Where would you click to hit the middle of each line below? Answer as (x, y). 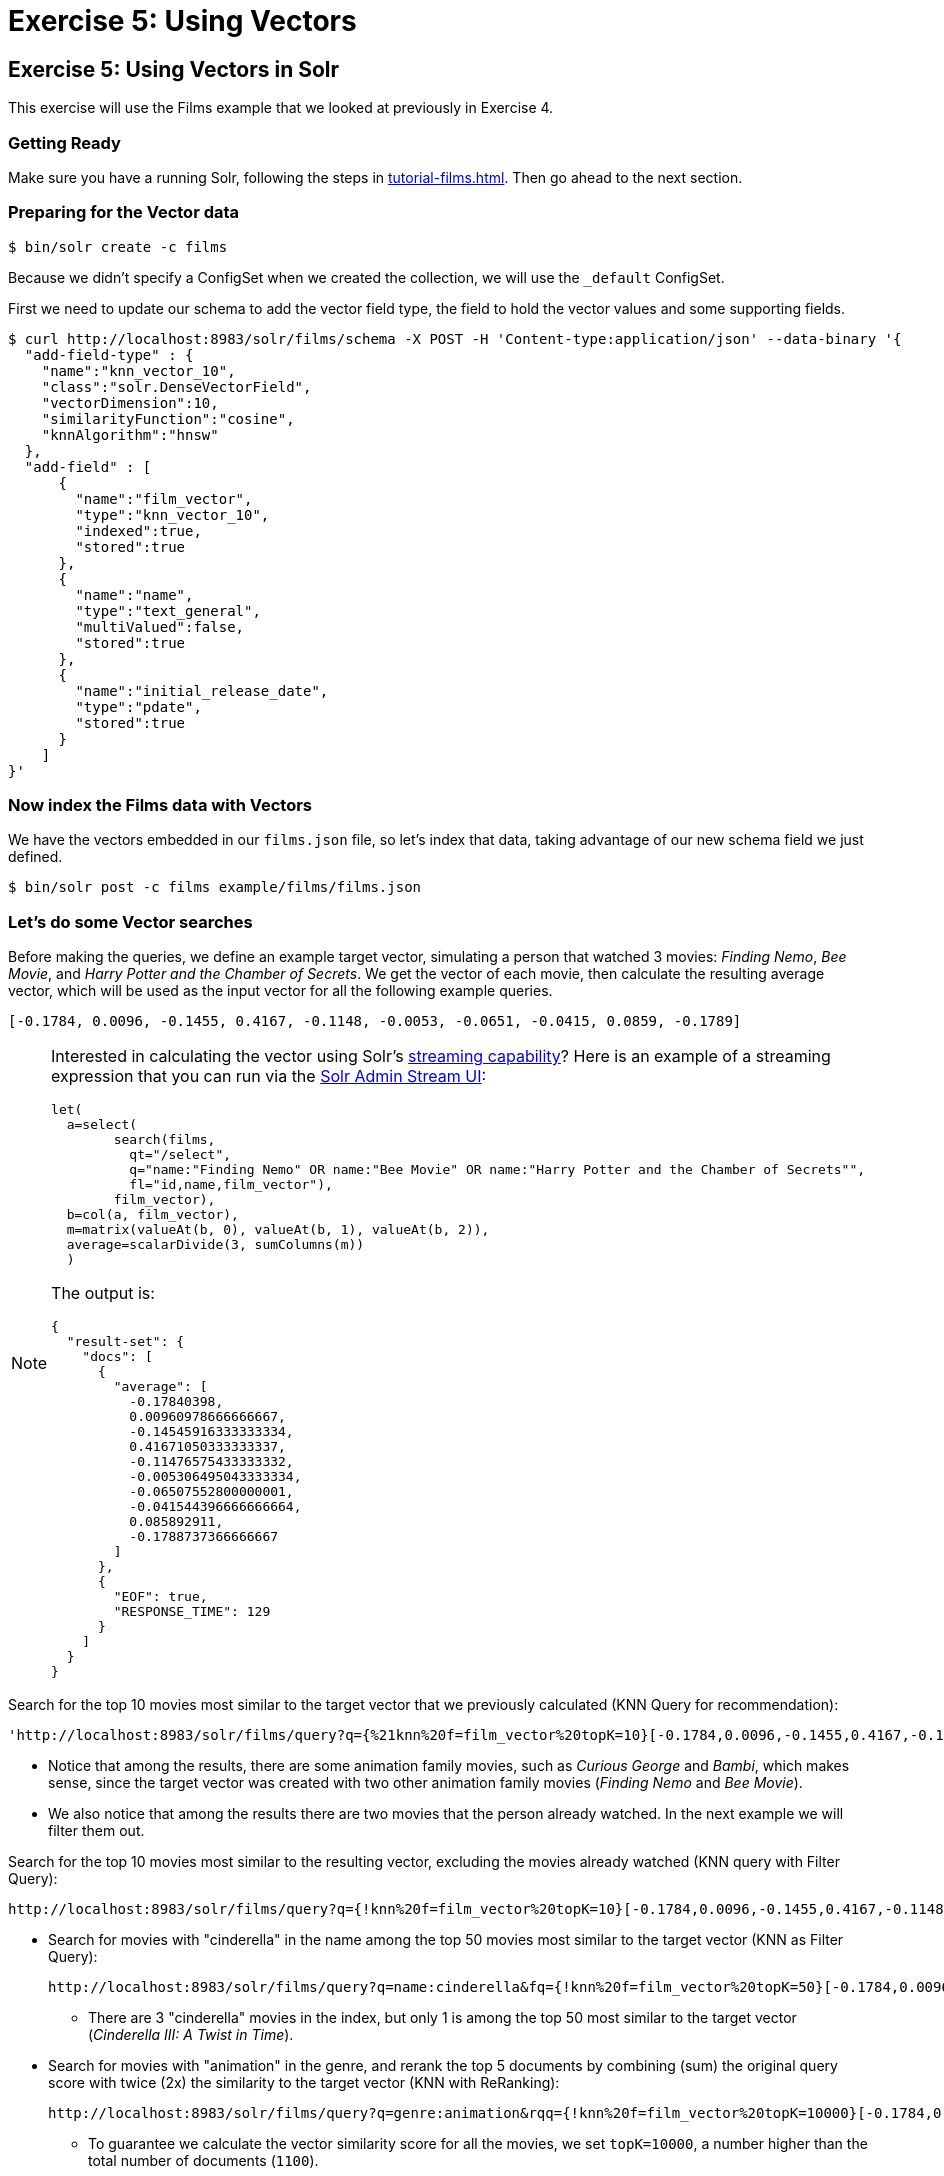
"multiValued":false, (160, 626)
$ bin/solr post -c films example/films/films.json (215, 887)
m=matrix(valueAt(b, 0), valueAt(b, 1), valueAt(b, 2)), (278, 1230)
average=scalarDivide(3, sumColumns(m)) (215, 1245)
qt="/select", (180, 1155)
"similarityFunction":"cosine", (168, 418)
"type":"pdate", (138, 706)
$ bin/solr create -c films (118, 246)
